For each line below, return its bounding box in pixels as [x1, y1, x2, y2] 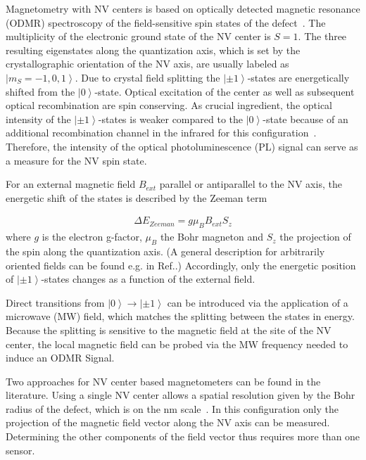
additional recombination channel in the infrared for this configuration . [6, 125, 317, 140]
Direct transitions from [6, 295, 105, 309]
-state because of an [263, 111, 348, 126]
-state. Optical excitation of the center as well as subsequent [94, 84, 355, 98]
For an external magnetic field [6, 177, 136, 191]
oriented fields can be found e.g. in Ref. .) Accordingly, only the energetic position [6, 257, 356, 272]
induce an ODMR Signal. [6, 350, 115, 365]
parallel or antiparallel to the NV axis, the [159, 177, 342, 191]
